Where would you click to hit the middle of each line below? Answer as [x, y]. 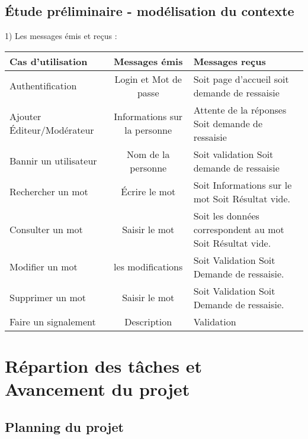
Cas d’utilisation [49, 61]
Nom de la [148, 154]
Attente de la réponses [240, 109]
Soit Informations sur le [243, 185]
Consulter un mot [46, 229]
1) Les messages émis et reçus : [61, 36]
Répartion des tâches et [103, 365]
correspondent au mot [239, 229]
